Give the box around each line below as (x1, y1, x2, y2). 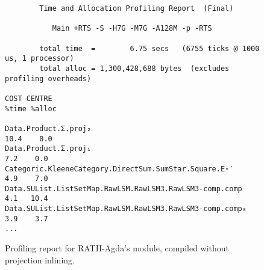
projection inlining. (5, 253, 75, 266)
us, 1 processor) (5, 54, 74, 63)
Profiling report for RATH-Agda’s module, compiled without (5, 242, 230, 254)
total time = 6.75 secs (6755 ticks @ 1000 (39, 44, 260, 53)
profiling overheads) (5, 74, 92, 83)
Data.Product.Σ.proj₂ (5, 124, 92, 133)
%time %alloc (5, 104, 57, 113)
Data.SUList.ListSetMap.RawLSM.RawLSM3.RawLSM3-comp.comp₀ (5, 204, 247, 213)
